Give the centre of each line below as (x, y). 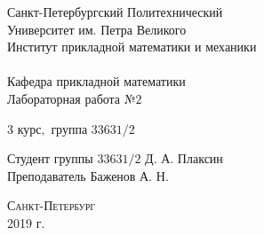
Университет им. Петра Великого (97, 29)
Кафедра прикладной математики (96, 81)
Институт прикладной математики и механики (132, 47)
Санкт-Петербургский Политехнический (115, 12)
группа (69, 128)
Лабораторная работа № (72, 98)
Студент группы (50, 158)
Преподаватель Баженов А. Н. (88, 175)
